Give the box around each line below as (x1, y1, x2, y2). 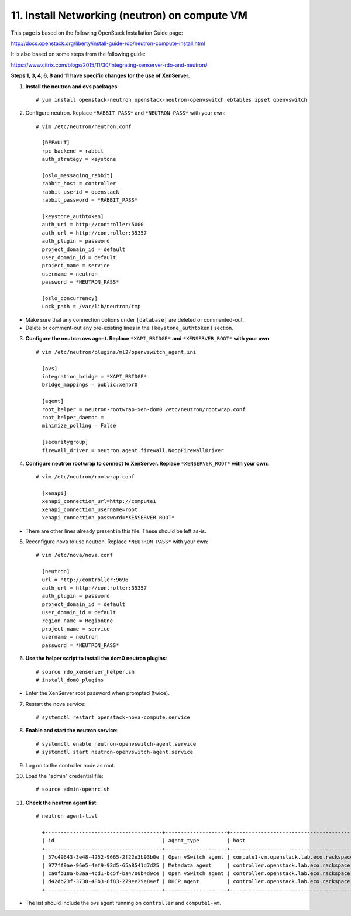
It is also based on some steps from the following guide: (11, 50, 146, 58)
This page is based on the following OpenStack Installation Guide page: (11, 29, 184, 36)
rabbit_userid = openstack (42, 188, 119, 195)
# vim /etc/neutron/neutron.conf (36, 123, 132, 130)
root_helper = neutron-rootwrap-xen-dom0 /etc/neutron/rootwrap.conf (42, 406, 246, 412)
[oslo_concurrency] (42, 295, 98, 301)
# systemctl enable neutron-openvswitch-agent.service (36, 741, 197, 747)
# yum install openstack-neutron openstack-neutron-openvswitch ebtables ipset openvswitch (36, 97, 307, 103)
